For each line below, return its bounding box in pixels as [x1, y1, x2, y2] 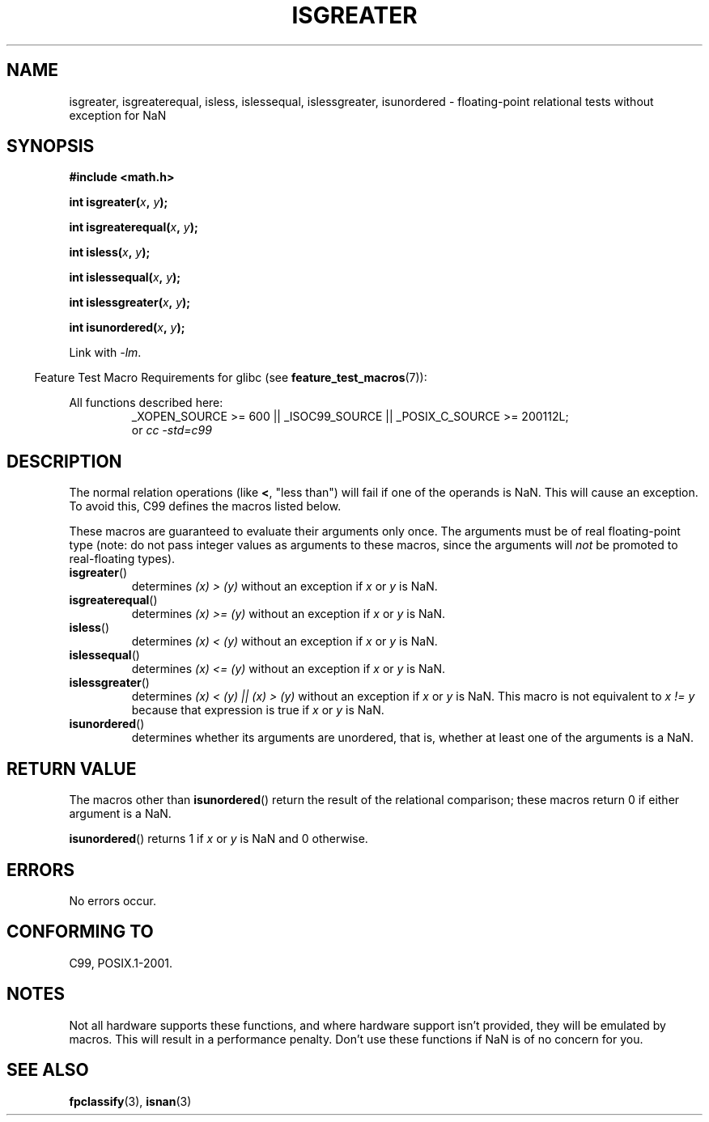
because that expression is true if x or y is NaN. [131, 703, 384, 718]
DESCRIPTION [6, 451, 122, 472]
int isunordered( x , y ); [69, 320, 185, 335]
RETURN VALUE [6, 758, 137, 779]
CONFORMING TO [6, 921, 154, 942]
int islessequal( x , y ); [69, 270, 181, 285]
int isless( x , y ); [69, 245, 151, 260]
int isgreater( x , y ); [69, 195, 168, 210]
